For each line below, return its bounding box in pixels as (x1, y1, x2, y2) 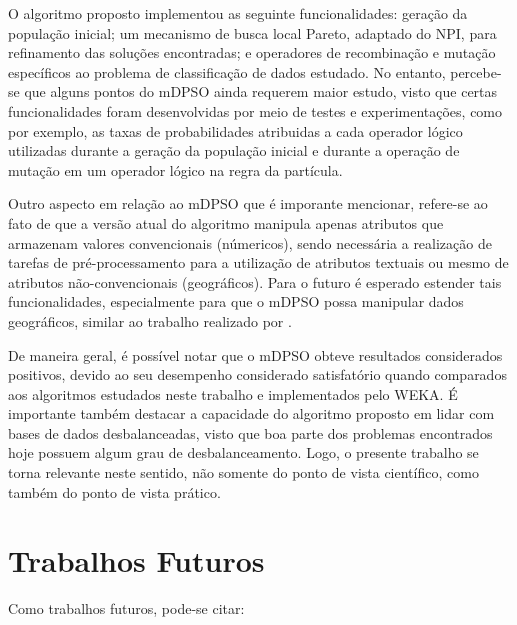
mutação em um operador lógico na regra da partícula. (8, 159, 343, 180)
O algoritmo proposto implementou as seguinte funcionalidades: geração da (8, 3, 468, 23)
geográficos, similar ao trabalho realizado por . (8, 310, 292, 331)
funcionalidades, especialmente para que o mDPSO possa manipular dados (8, 291, 464, 312)
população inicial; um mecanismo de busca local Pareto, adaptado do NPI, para (8, 22, 497, 43)
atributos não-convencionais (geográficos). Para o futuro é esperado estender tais (8, 271, 502, 292)
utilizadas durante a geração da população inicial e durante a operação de (8, 140, 460, 161)
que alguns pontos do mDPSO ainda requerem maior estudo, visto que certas (24, 81, 498, 102)
